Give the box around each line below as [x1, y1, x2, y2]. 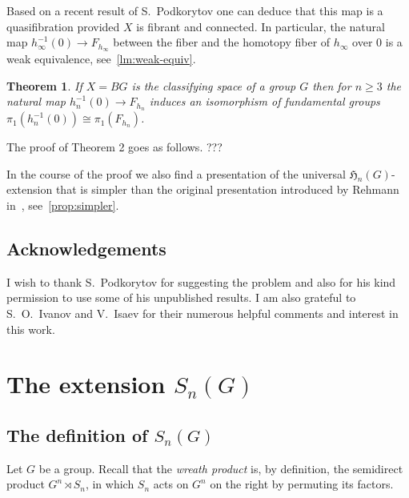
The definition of [6, 423, 148, 448]
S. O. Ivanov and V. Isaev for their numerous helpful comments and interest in [6, 305, 399, 322]
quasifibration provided [6, 18, 120, 34]
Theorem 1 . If [6, 77, 82, 94]
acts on [153, 476, 189, 492]
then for [312, 77, 351, 94]
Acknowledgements [6, 236, 166, 261]
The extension [6, 367, 166, 400]
